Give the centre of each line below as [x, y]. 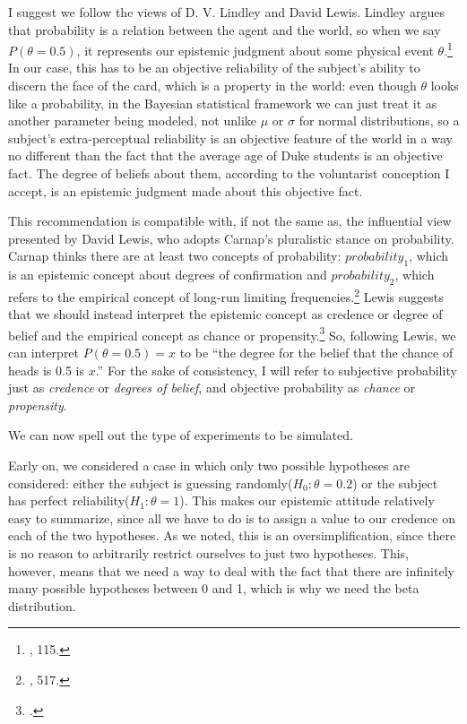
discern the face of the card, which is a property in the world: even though [212, 86]
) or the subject [395, 483]
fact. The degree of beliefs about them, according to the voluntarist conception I [229, 173]
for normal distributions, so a [379, 121]
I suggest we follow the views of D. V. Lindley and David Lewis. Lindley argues [227, 12]
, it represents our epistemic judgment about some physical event [255, 50]
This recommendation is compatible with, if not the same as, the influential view [230, 221]
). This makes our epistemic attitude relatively [307, 500]
